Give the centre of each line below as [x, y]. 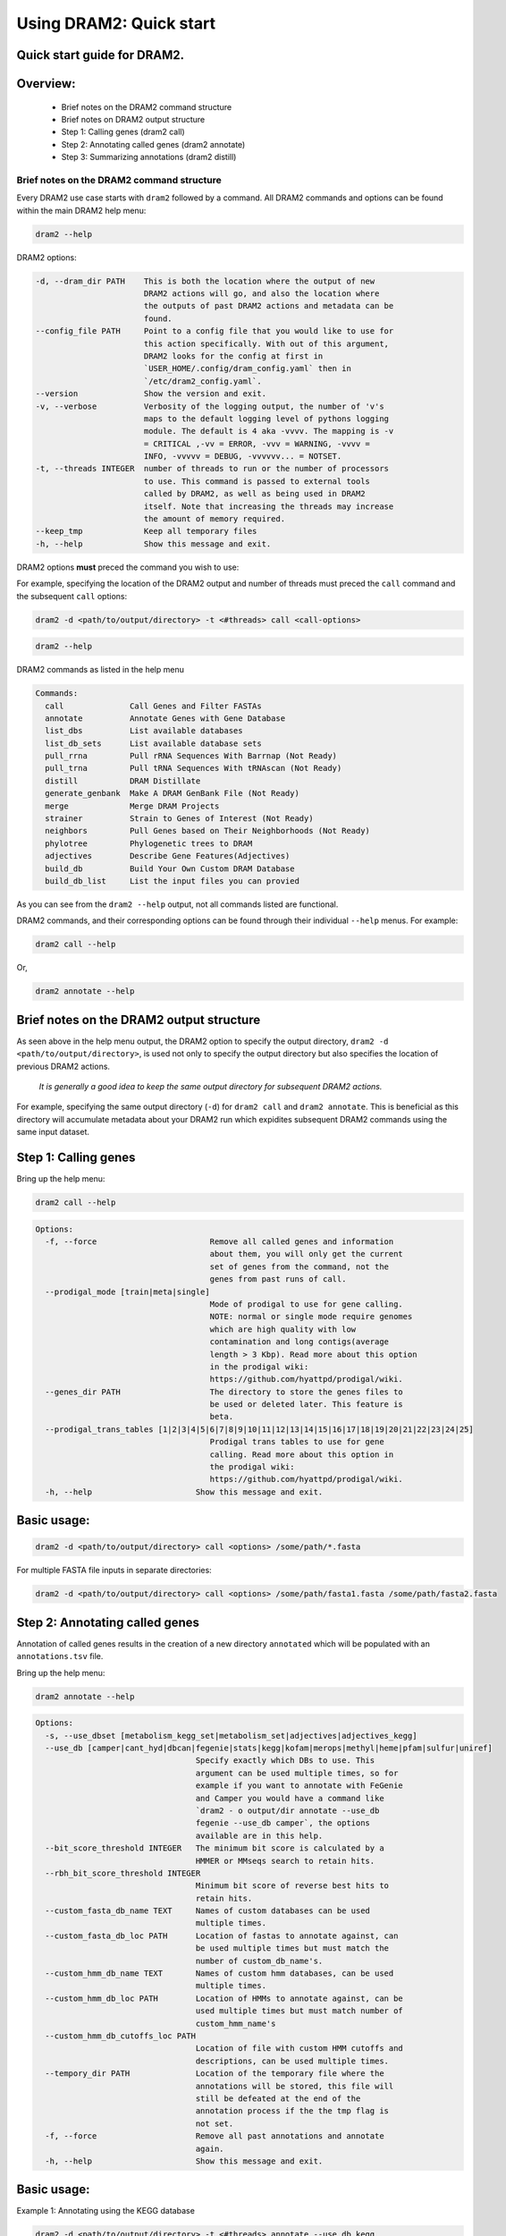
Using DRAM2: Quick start [116, 23]
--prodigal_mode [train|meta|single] [127, 1292]
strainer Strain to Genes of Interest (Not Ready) [179, 819]
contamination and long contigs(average [299, 1342]
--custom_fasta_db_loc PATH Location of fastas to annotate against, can [222, 1935]
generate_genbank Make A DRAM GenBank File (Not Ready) [172, 793]
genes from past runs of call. [278, 1279]
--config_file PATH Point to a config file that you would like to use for [215, 331]
